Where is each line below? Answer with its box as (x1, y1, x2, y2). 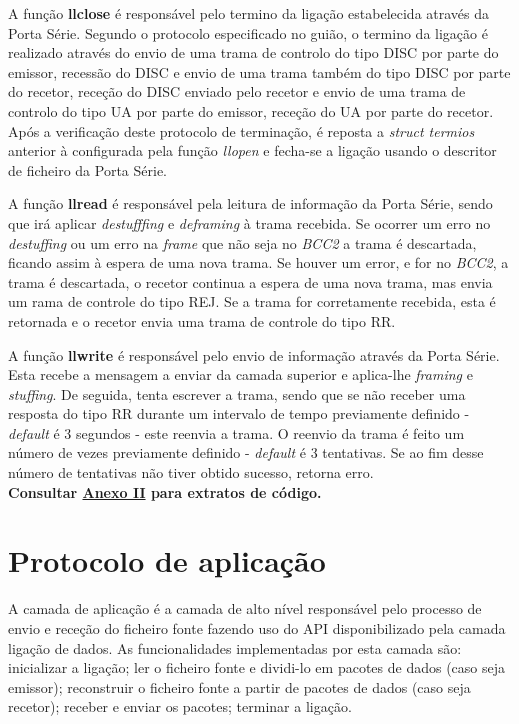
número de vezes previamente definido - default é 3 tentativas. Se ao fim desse (8, 442, 484, 463)
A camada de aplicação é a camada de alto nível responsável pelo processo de (8, 598, 482, 619)
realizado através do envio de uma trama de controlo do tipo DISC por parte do (8, 42, 499, 63)
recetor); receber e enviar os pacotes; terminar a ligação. (8, 696, 352, 717)
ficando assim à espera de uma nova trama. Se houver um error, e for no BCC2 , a (8, 252, 509, 273)
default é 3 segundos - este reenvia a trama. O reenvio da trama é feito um (8, 422, 465, 443)
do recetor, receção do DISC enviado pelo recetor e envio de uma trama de (8, 81, 466, 102)
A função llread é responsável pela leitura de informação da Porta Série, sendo (8, 193, 493, 214)
